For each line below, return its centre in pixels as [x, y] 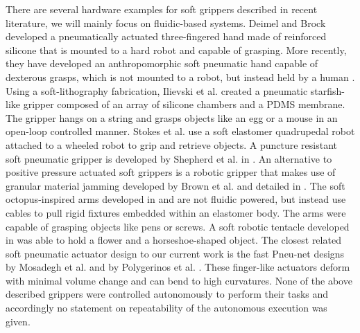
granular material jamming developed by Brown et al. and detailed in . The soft [175, 185]
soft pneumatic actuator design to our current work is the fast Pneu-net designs [175, 253]
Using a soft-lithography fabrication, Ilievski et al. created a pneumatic [157, 90]
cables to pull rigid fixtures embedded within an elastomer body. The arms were [176, 212]
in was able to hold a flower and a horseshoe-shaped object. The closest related [173, 240]
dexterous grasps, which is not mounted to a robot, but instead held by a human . [180, 76]
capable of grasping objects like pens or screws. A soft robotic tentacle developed [178, 226]
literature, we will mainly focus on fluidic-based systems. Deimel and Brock [166, 22]
